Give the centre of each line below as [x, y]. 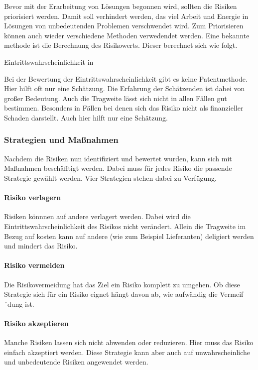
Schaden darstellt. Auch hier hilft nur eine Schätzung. [86, 117]
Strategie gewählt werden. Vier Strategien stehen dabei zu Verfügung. [110, 178]
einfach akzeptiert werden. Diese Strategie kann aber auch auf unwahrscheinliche [127, 352]
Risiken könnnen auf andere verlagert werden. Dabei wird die [97, 216]
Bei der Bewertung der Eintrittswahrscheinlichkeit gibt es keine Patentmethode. [126, 78]
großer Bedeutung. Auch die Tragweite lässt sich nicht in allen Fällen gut [116, 98]
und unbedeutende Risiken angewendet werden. [76, 362]
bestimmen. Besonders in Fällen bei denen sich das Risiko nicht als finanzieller [124, 108]
